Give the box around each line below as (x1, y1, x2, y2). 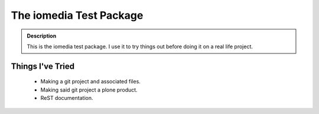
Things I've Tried (11, 61, 75, 71)
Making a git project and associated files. (40, 78, 141, 85)
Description (27, 32, 57, 39)
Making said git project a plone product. (40, 86, 138, 93)
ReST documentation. (40, 95, 93, 102)
